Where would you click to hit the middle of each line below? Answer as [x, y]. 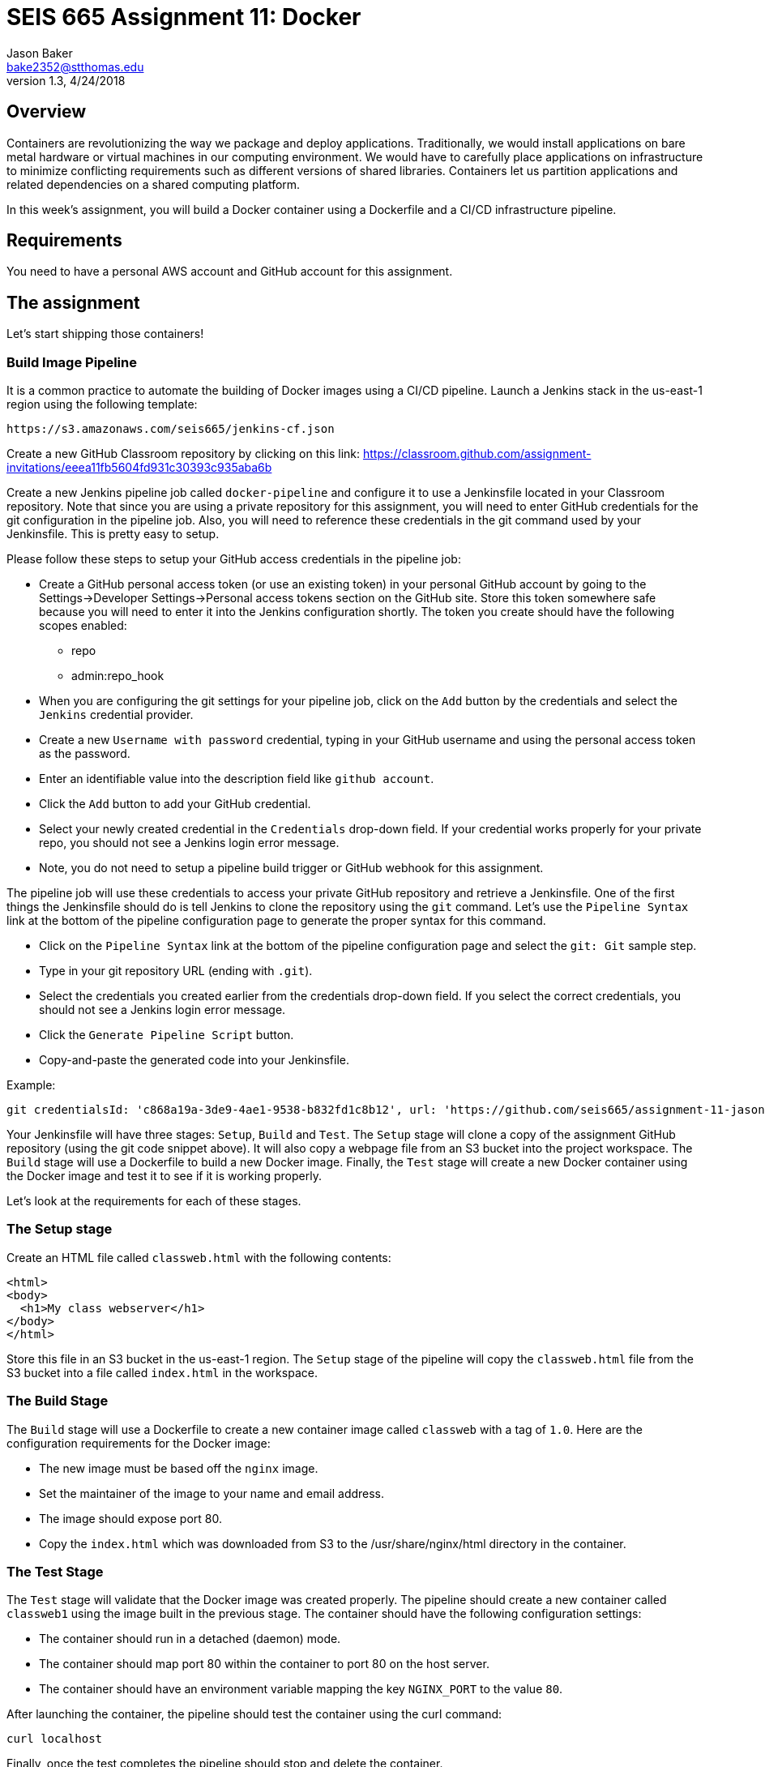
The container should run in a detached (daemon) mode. [190, 1639]
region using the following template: [102, 404]
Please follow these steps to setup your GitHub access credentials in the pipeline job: [234, 559]
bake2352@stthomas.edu [75, 66]
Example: [31, 1085]
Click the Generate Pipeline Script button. [167, 1035]
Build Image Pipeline [72, 362]
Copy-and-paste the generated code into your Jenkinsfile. [194, 1060]
